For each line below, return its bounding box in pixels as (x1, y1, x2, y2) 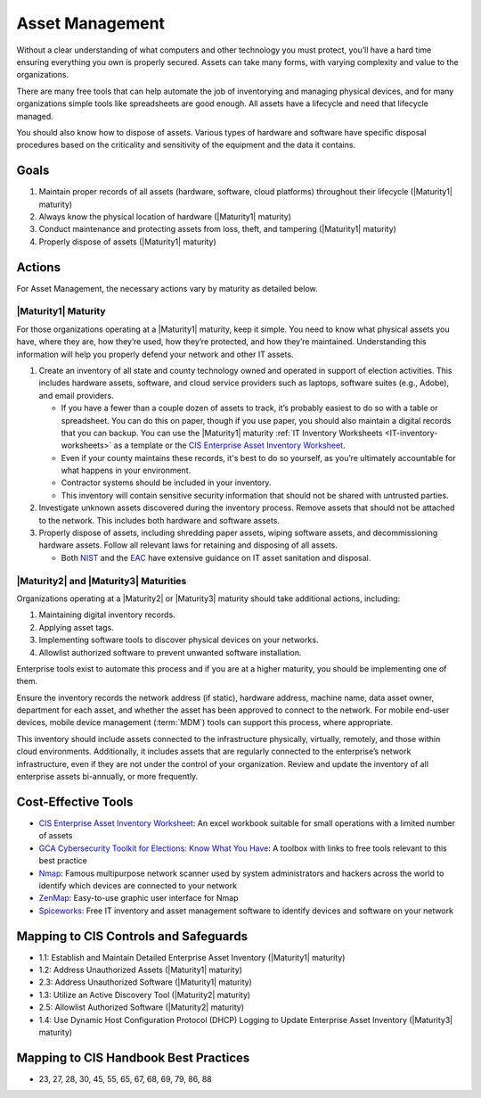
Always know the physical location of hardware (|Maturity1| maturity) (38, 211, 292, 222)
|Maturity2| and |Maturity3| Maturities (16, 574, 187, 587)
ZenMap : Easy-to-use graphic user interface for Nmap (38, 893, 239, 904)
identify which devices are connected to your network (38, 879, 238, 891)
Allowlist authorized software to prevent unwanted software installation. (38, 647, 302, 657)
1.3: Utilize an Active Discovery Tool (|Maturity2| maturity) (38, 989, 251, 1000)
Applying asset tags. (38, 622, 115, 632)
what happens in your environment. (61, 465, 192, 476)
